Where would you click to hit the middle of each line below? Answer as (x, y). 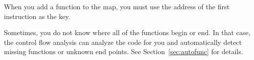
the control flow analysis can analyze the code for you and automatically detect (123, 42)
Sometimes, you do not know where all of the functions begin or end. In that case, (127, 32)
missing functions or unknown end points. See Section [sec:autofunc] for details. (124, 51)
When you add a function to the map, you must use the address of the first (117, 6)
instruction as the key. (37, 16)
